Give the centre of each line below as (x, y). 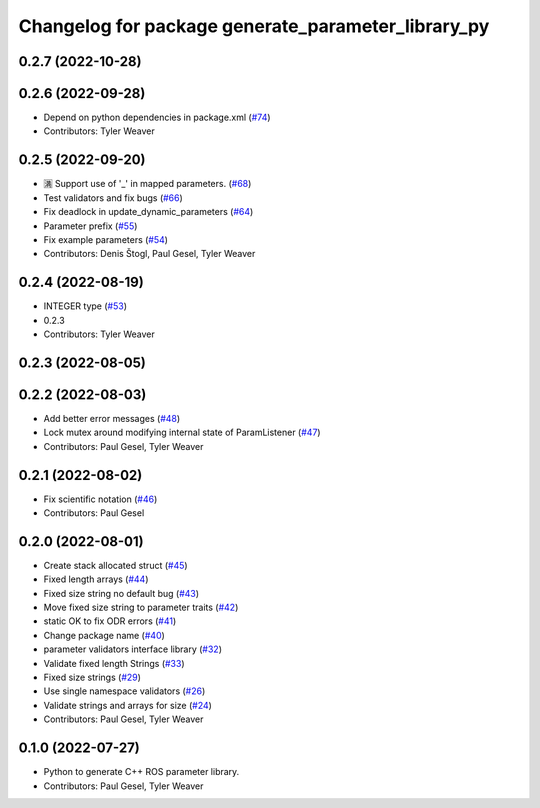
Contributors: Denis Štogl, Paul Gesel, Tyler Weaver (149, 254)
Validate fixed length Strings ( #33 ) (114, 663)
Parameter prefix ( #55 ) (90, 226)
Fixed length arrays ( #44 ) (96, 579)
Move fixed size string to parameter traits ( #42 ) (141, 607)
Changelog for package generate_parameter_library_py (254, 26)
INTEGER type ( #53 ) (85, 306)
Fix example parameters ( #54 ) (106, 239)
